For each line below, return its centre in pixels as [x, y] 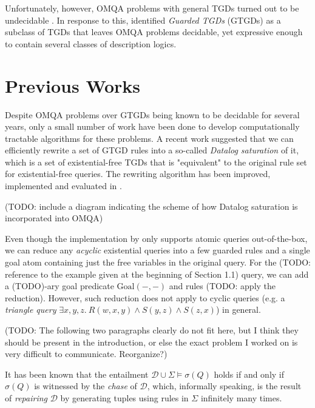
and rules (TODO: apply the [222, 286]
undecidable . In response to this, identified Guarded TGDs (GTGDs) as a [143, 20]
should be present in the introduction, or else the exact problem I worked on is [151, 342]
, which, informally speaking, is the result [224, 386]
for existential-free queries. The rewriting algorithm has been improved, [138, 174]
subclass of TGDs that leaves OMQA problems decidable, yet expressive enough [154, 32]
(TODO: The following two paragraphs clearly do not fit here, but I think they [152, 330]
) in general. [238, 309]
